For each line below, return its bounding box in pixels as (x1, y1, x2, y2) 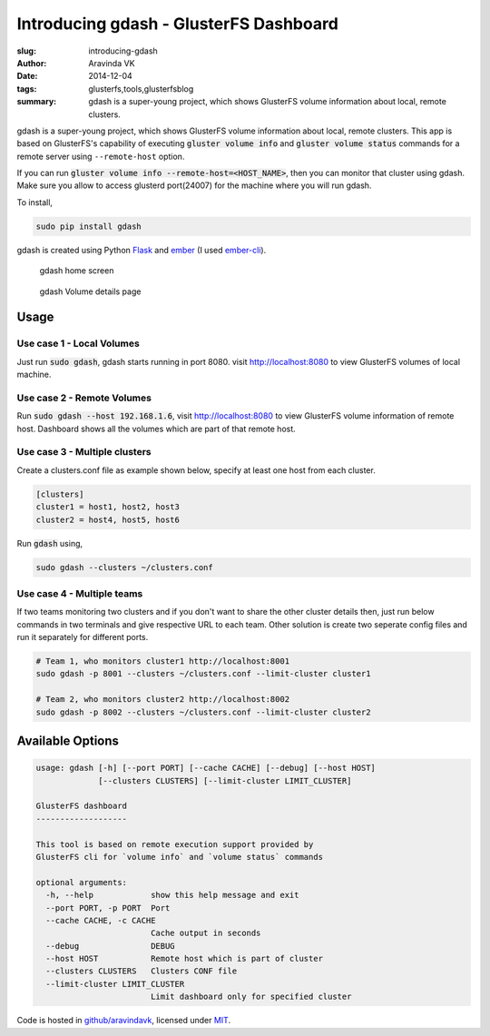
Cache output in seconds (150, 928, 261, 939)
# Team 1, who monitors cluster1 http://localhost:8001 (35, 656, 290, 666)
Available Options (16, 734, 120, 749)
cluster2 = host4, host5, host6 (35, 514, 181, 525)
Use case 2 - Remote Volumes (16, 391, 152, 404)
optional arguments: (35, 877, 127, 887)
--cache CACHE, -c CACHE (45, 915, 156, 925)
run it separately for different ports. (16, 632, 149, 643)
